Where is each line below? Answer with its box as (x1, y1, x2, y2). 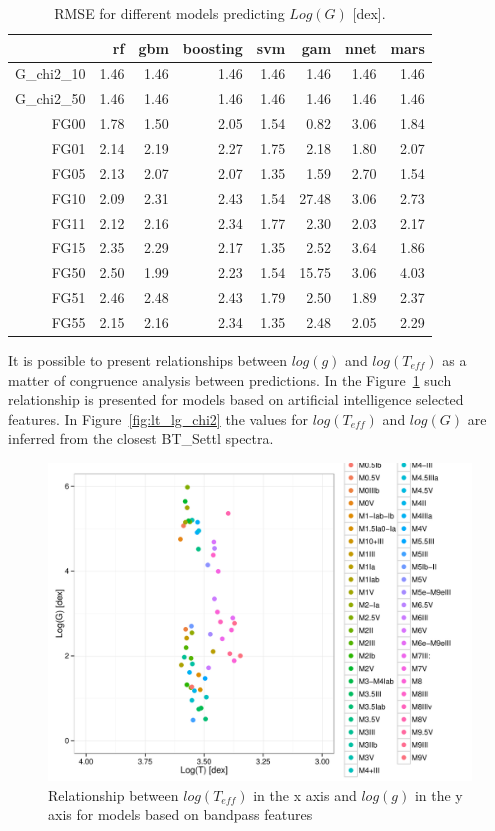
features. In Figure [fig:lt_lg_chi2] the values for (8, 408, 308, 429)
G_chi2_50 (15, 88, 86, 109)
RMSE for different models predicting (54, 3, 285, 23)
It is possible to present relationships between (8, 349, 287, 370)
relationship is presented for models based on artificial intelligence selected (8, 389, 464, 410)
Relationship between (48, 784, 179, 805)
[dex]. (352, 3, 386, 23)
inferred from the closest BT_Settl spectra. (8, 428, 274, 449)
